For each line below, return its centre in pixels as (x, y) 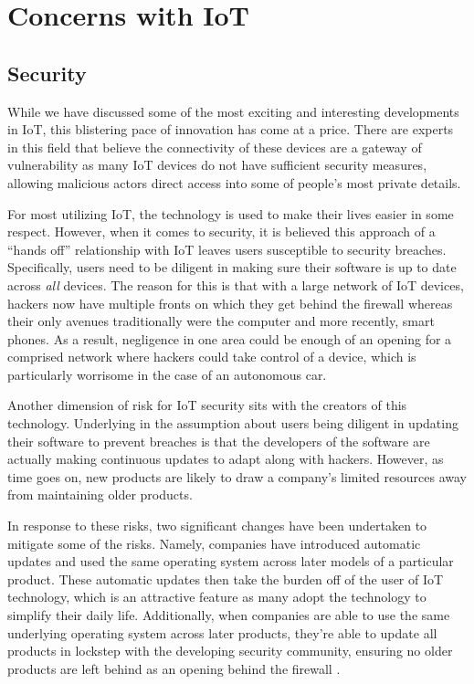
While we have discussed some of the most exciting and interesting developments (233, 111)
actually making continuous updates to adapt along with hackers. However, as (226, 459)
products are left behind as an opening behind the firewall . (174, 668)
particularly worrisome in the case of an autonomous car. (167, 374)
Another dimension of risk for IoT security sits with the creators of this (207, 405)
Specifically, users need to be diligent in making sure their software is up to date (232, 267)
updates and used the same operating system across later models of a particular (231, 561)
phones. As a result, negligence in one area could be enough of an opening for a (230, 338)
